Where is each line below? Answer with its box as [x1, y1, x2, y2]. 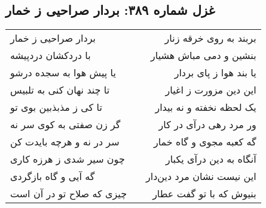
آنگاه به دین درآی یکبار [165, 152, 256, 166]
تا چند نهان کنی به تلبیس [10, 83, 110, 97]
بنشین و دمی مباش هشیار [151, 48, 256, 63]
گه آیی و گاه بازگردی [10, 169, 95, 184]
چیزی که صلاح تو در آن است [10, 187, 127, 201]
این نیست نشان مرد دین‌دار [146, 169, 256, 184]
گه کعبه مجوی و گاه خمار [154, 135, 256, 149]
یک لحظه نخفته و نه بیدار [155, 100, 256, 114]
